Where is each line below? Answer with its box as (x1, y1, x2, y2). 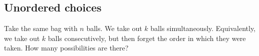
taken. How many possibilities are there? (4, 42, 129, 53)
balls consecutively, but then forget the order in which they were (48, 32, 246, 43)
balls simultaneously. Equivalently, (150, 23, 256, 33)
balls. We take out (86, 23, 142, 33)
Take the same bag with (4, 23, 78, 33)
